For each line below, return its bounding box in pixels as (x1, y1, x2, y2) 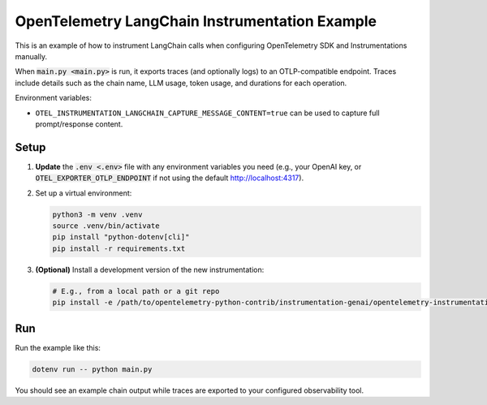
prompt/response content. (35, 118, 123, 129)
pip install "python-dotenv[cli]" (52, 232, 190, 242)
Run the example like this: (15, 343, 101, 352)
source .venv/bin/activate (52, 221, 160, 231)
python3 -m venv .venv (52, 209, 143, 219)
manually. (15, 51, 48, 61)
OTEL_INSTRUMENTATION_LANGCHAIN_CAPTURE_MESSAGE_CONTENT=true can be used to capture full (35, 108, 381, 118)
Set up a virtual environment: (35, 187, 132, 198)
